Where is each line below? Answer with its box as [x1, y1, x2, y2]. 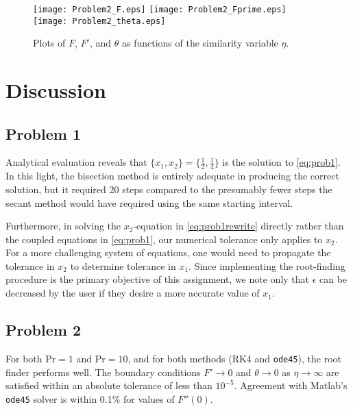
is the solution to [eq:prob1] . [222, 155, 341, 169]
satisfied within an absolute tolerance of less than [5, 378, 212, 393]
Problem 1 [5, 123, 81, 144]
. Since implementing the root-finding [188, 258, 345, 273]
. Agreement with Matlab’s [234, 378, 348, 393]
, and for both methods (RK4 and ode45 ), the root [127, 351, 341, 365]
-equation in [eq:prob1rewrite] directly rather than [133, 219, 344, 233]
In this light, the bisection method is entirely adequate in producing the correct [5, 169, 339, 183]
